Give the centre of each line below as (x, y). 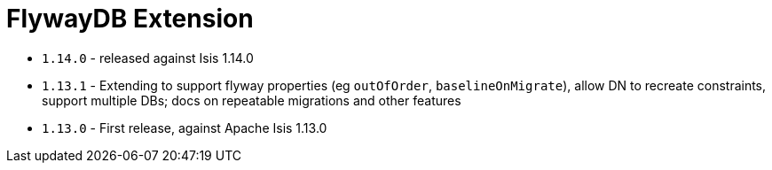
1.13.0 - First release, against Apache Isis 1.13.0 (185, 127)
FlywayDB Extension (130, 19)
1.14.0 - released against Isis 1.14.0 (148, 58)
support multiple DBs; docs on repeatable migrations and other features (252, 100)
